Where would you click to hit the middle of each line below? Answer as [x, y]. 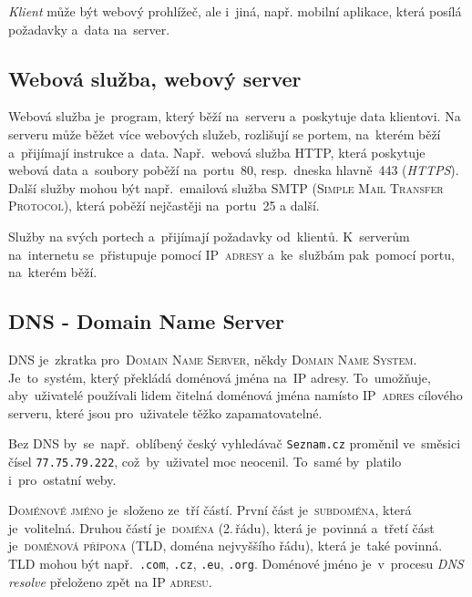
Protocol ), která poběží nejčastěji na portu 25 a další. [164, 206]
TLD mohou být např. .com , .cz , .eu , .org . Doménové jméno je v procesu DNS [236, 563]
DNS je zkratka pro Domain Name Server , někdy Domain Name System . [213, 359]
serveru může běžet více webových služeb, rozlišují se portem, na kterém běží [225, 134]
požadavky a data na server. [89, 29]
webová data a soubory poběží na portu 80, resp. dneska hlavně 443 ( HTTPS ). [234, 170]
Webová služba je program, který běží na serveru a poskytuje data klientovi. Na [235, 116]
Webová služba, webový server [155, 78]
